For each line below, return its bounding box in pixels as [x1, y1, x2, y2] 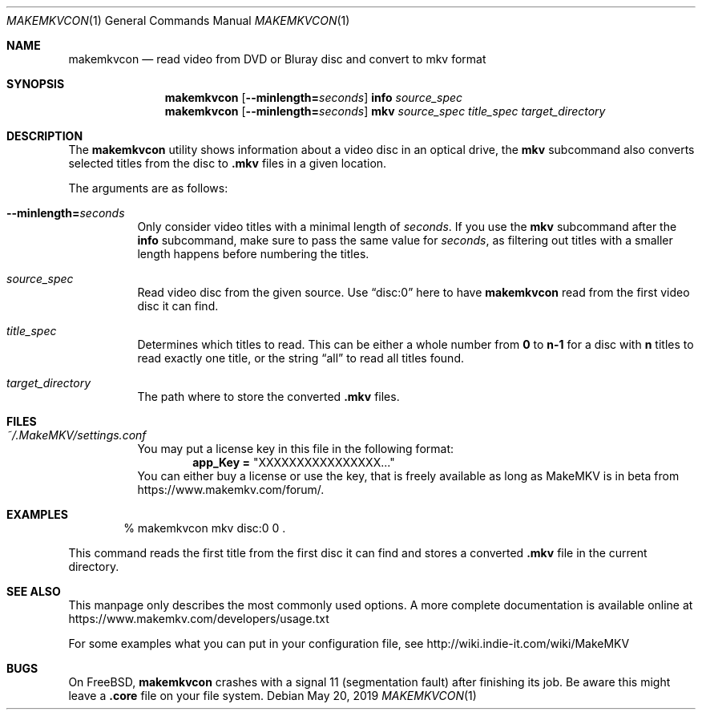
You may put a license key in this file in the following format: [137, 442, 454, 455]
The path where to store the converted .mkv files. [137, 390, 400, 403]
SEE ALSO [6, 585, 61, 598]
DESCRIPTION [6, 129, 83, 143]
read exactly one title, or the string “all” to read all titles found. [137, 351, 464, 365]
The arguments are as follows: [68, 181, 228, 195]
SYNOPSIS [6, 77, 65, 91]
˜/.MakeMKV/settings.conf [6, 428, 147, 442]
